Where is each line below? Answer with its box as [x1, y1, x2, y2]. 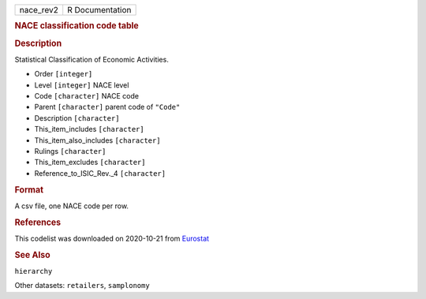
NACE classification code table [14, 21, 140, 32]
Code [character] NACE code [34, 92, 140, 101]
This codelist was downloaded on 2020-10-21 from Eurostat [14, 234, 209, 243]
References [14, 217, 62, 228]
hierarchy [14, 267, 53, 275]
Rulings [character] [34, 147, 106, 156]
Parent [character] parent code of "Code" [34, 103, 181, 112]
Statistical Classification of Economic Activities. [14, 54, 169, 64]
